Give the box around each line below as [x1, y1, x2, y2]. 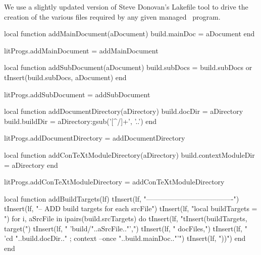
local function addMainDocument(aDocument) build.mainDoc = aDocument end [4, 28, 255, 39]
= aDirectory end [4, 159, 58, 170]
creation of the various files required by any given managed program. [4, 11, 221, 22]
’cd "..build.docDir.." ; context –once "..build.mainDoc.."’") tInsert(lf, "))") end [4, 233, 246, 243]
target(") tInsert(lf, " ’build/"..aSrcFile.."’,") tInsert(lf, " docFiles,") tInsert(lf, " [4, 223, 247, 233]
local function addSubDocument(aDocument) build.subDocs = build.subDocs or [4, 62, 252, 73]
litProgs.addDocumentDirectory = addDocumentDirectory [4, 133, 185, 143]
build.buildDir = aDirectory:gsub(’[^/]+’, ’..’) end [4, 115, 157, 126]
